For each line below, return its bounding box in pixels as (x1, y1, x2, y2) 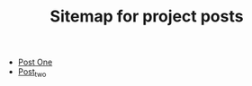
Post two (17, 66, 47, 79)
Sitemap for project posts (49, 6, 244, 27)
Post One (17, 56, 53, 68)
